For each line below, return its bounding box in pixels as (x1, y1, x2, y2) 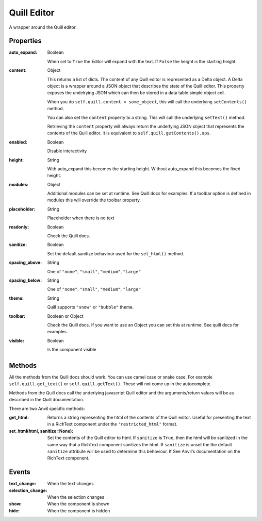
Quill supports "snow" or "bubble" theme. (47, 304, 134, 310)
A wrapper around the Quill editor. (9, 24, 77, 30)
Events (9, 468, 31, 476)
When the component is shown (47, 501, 110, 507)
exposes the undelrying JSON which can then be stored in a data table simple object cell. (47, 90, 226, 96)
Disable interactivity (47, 148, 87, 154)
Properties (9, 37, 42, 45)
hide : (9, 507, 20, 514)
